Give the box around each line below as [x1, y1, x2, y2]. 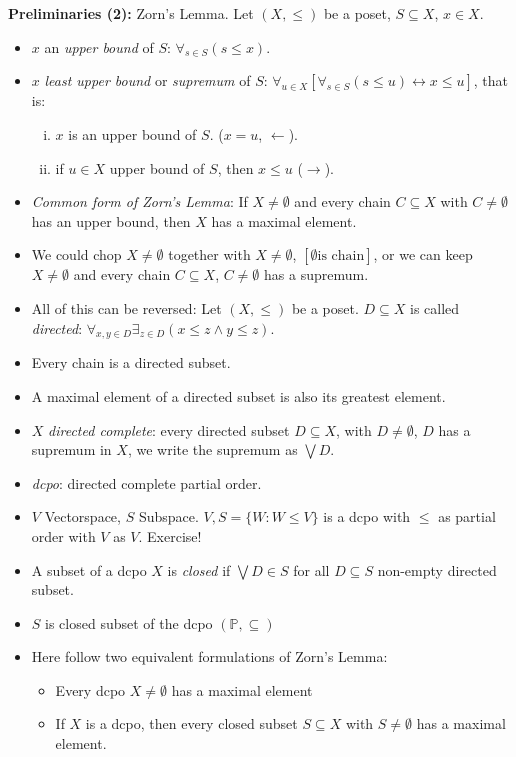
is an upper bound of [68, 123, 197, 144]
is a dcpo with [323, 506, 411, 527]
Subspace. [138, 506, 199, 527]
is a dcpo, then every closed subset [85, 713, 298, 734]
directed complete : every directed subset [48, 419, 290, 440]
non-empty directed [377, 559, 497, 580]
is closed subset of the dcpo [45, 612, 213, 633]
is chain [317, 249, 365, 264]
